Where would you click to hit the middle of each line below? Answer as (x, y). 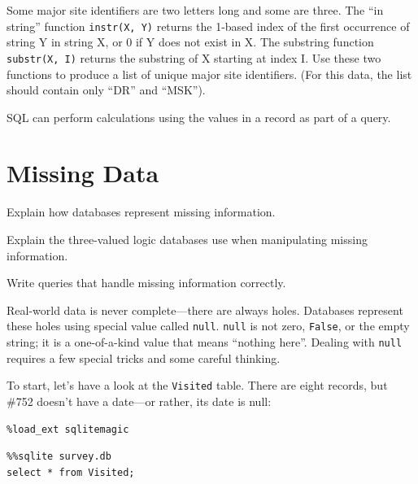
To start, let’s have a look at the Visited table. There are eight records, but (197, 385)
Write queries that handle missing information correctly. (146, 283)
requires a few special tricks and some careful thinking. (144, 358)
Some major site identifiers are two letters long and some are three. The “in (195, 10)
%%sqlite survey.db (59, 457)
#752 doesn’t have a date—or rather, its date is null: (139, 401)
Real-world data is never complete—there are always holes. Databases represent (205, 310)
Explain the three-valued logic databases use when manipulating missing (187, 239)
